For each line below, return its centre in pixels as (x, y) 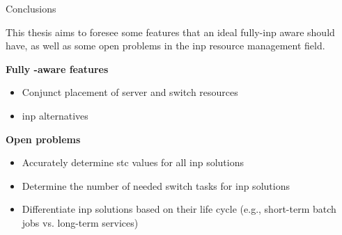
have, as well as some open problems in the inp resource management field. (165, 46)
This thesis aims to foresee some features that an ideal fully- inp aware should (170, 32)
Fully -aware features (57, 68)
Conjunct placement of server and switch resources (130, 92)
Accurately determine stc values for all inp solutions (133, 162)
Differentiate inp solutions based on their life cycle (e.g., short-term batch (179, 209)
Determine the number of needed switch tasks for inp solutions (156, 185)
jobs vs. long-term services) (80, 222)
